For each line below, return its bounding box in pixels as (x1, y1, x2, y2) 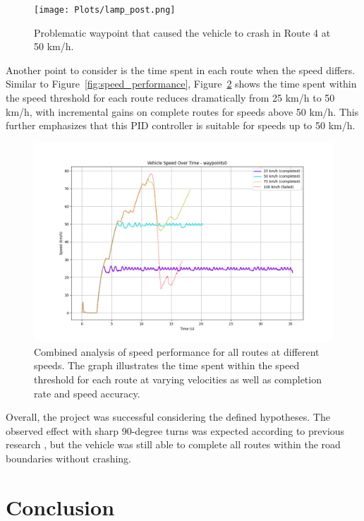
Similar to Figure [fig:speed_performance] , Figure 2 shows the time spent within (6, 76, 357, 91)
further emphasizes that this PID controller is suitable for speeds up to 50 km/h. (6, 118, 356, 133)
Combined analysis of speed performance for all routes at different (34, 344, 320, 359)
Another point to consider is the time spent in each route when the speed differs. (6, 62, 356, 77)
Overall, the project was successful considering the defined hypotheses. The (6, 409, 330, 424)
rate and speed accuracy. (34, 385, 140, 400)
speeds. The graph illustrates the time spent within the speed (34, 358, 300, 373)
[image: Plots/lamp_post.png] (34, 5, 176, 15)
